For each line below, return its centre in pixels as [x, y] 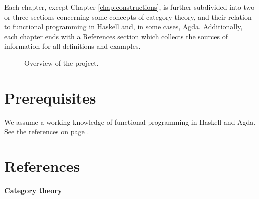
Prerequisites [50, 97]
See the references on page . [47, 131]
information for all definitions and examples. [72, 46]
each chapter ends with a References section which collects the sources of [116, 36]
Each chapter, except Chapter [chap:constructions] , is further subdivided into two [129, 7]
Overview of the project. [61, 63]
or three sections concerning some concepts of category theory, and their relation [128, 16]
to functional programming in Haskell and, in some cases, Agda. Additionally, [123, 26]
